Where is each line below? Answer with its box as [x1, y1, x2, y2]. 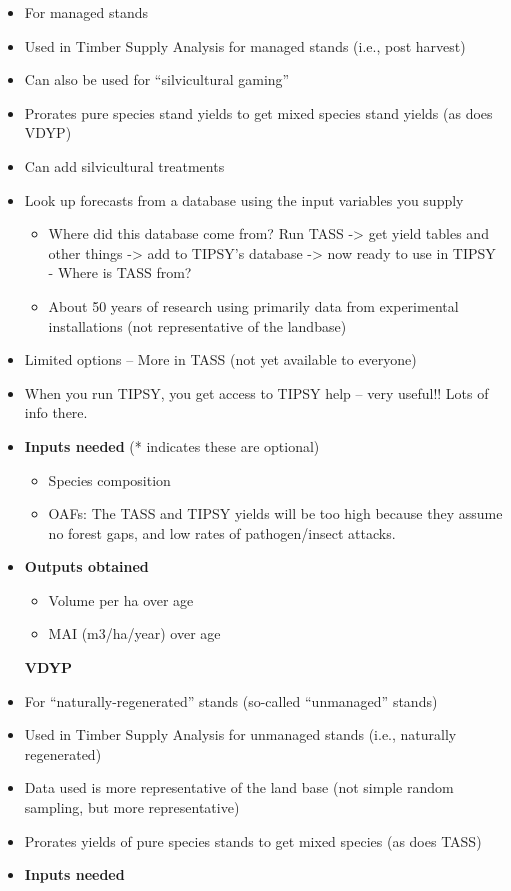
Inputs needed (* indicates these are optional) [24, 435, 320, 456]
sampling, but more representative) [24, 797, 240, 818]
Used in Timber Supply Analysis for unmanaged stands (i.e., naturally [24, 724, 457, 745]
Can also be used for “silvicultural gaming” [24, 69, 290, 90]
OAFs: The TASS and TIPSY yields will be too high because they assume [48, 503, 503, 524]
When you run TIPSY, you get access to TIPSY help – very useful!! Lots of [24, 382, 489, 403]
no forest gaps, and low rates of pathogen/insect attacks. [48, 522, 396, 543]
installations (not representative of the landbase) [48, 315, 347, 336]
